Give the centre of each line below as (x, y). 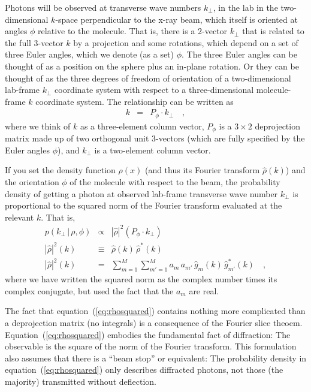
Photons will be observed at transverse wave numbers (103, 7)
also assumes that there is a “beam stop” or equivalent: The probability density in (156, 358)
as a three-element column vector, (142, 126)
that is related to (273, 31)
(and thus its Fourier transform (202, 170)
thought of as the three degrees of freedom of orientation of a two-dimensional (148, 78)
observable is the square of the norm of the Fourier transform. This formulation (151, 346)
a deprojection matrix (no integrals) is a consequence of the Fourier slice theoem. (154, 323)
